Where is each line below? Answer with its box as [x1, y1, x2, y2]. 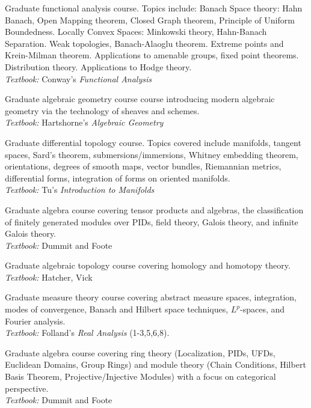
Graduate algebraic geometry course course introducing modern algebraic [5, 93, 275, 105]
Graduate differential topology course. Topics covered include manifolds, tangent [5, 136, 301, 148]
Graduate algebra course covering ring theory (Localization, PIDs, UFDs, [5, 346, 276, 359]
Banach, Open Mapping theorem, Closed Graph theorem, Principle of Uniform [5, 13, 295, 26]
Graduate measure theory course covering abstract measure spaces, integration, [5, 291, 297, 303]
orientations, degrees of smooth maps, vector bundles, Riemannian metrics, [5, 160, 282, 172]
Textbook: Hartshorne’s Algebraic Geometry [5, 116, 164, 129]
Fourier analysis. [5, 314, 66, 327]
